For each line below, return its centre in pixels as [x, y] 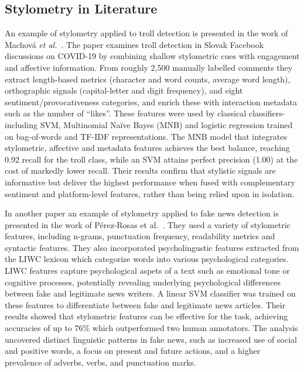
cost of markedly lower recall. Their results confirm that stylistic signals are [140, 170]
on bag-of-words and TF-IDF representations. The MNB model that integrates [146, 136]
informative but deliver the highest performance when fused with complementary [150, 182]
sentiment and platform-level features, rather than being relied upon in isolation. [150, 193]
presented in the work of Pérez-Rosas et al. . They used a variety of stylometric [148, 224]
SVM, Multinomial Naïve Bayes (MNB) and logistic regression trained [166, 124]
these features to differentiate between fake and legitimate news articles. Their [145, 304]
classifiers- [267, 113]
